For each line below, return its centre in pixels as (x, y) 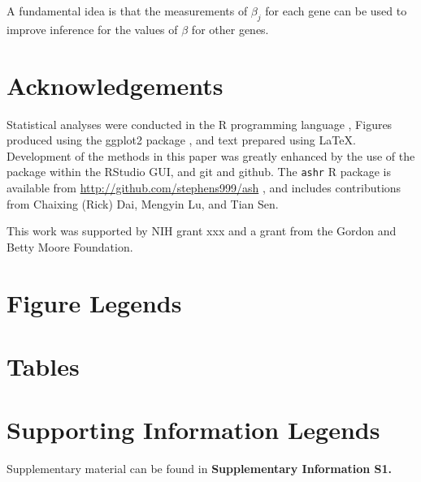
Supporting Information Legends (193, 430)
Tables (43, 366)
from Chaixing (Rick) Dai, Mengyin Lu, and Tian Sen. (143, 203)
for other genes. (230, 29)
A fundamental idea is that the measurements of (127, 11)
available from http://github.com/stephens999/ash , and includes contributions (204, 187)
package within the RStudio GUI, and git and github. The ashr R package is (199, 172)
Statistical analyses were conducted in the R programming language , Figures (200, 124)
